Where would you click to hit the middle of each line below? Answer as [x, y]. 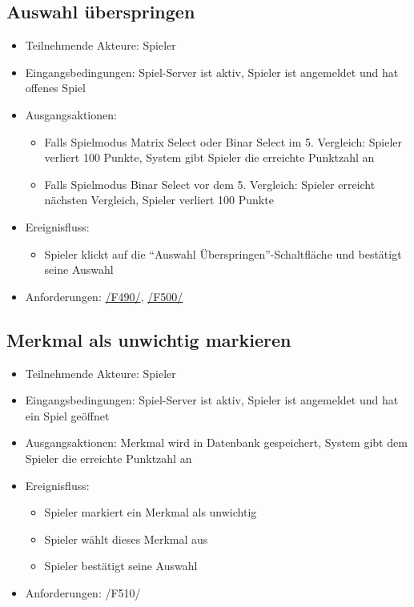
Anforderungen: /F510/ [83, 592]
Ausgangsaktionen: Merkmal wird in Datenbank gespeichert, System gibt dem [216, 442]
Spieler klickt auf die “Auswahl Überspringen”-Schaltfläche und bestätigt [223, 253]
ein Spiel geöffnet [67, 415]
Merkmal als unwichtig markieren [149, 339]
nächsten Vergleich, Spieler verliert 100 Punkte [159, 200]
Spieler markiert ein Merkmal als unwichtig [151, 512]
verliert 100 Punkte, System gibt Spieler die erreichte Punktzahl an [209, 157]
